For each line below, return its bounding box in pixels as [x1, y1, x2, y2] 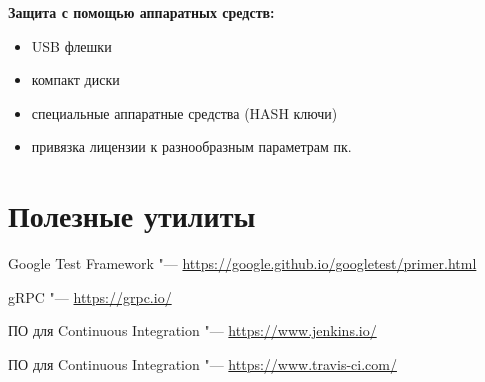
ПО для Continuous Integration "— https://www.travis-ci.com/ [8, 353, 397, 374]
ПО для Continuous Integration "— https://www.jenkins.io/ [8, 320, 377, 341]
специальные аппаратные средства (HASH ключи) [31, 102, 338, 123]
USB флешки [31, 35, 112, 56]
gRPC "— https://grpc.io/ [8, 286, 172, 307]
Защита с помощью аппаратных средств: [8, 2, 275, 22]
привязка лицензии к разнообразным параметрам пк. [31, 136, 352, 157]
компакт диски [31, 69, 120, 90]
